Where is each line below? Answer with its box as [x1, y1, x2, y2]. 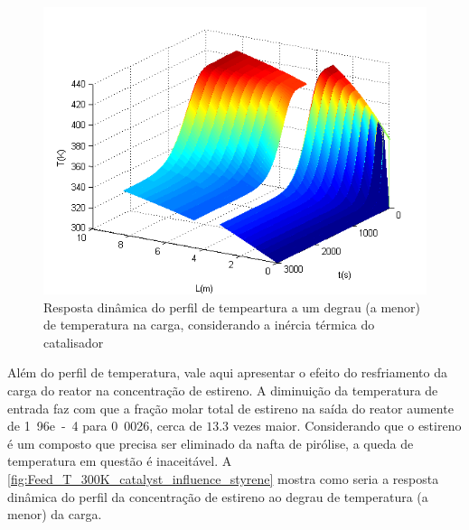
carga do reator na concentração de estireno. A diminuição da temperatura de [7, 380, 438, 399]
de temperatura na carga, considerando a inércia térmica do [43, 315, 375, 334]
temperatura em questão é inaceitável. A [7, 451, 232, 470]
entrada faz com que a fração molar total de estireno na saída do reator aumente [7, 398, 454, 417]
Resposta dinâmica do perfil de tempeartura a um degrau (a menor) [43, 297, 421, 316]
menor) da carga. [7, 505, 102, 524]
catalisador [43, 332, 104, 351]
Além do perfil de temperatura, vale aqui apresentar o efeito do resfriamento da [7, 363, 447, 382]
